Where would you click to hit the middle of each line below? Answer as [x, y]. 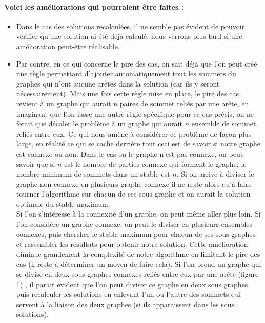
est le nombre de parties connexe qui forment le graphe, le [155, 164]
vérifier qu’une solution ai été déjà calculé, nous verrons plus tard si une [129, 36]
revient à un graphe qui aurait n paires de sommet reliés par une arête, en [132, 103]
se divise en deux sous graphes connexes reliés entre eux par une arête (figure [137, 274]
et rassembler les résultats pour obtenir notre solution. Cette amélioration [132, 244]
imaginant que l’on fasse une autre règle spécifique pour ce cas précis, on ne [135, 113]
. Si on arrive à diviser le [215, 174]
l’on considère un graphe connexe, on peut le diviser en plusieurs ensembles [134, 224]
